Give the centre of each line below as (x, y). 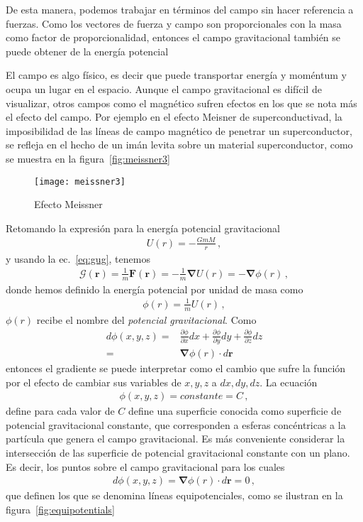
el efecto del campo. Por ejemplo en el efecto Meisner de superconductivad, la (174, 117)
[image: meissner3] (80, 181)
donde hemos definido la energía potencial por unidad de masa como (155, 289)
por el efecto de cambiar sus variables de (94, 382)
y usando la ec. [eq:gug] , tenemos (78, 258)
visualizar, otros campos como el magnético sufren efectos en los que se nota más (181, 103)
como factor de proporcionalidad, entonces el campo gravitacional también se (173, 37)
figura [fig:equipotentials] (60, 509)
